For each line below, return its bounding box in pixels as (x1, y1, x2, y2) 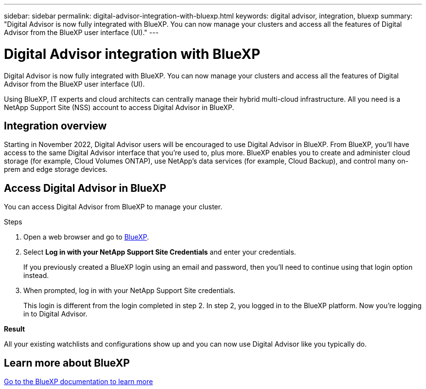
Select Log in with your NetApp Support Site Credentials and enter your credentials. (23, 248, 296, 257)
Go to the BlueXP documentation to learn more (4, 377, 153, 386)
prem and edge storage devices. (4, 165, 108, 174)
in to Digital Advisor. (23, 310, 88, 318)
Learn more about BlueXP (4, 356, 130, 369)
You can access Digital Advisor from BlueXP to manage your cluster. (4, 203, 222, 211)
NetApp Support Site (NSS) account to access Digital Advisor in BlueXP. (4, 103, 234, 111)
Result (4, 325, 25, 333)
